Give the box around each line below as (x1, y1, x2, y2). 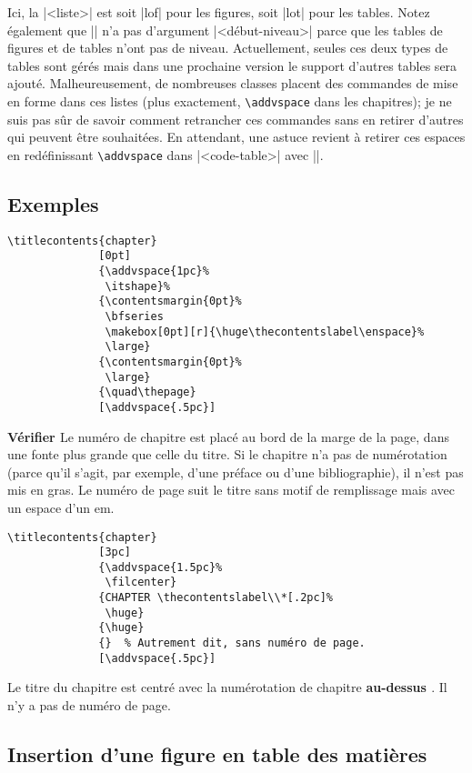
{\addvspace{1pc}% (98, 264, 209, 277)
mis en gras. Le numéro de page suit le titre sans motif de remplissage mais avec (7, 480, 456, 499)
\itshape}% (105, 279, 170, 293)
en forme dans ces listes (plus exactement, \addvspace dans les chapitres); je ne (7, 91, 452, 110)
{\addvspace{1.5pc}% (98, 560, 223, 574)
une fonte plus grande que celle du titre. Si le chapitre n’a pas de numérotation (7, 445, 447, 464)
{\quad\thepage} (98, 386, 196, 399)
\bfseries (105, 309, 164, 323)
